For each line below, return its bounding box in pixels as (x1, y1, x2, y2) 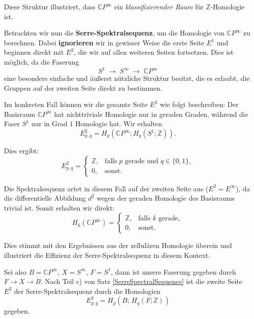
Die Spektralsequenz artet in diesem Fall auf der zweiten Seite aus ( (4, 183, 209, 193)
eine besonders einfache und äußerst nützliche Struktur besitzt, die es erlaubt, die (4, 73, 250, 83)
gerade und (125, 158, 159, 165)
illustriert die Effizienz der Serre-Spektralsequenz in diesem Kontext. (4, 250, 211, 260)
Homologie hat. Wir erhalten (75, 118, 162, 129)
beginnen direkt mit (4, 47, 64, 57)
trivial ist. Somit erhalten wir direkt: (4, 202, 115, 213)
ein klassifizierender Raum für (114, 1, 204, 11)
